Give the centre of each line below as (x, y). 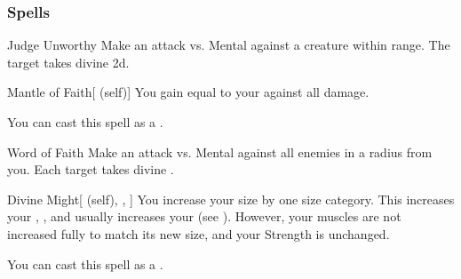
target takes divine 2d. (68, 62)
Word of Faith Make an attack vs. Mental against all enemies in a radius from (220, 151)
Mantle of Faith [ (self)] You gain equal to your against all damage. (188, 92)
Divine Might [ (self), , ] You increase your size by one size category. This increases (231, 199)
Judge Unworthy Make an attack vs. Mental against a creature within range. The (229, 45)
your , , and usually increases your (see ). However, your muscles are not (204, 216)
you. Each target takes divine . (91, 169)
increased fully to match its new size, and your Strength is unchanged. (199, 233)
